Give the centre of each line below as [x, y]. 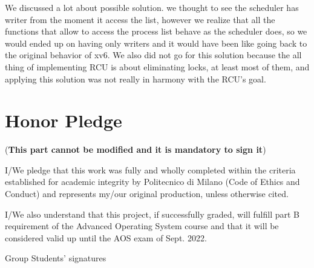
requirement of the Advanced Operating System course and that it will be [142, 226]
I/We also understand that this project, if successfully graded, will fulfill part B [152, 214]
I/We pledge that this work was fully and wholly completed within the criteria [150, 169]
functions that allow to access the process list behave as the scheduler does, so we [156, 31]
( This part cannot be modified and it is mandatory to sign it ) [136, 149]
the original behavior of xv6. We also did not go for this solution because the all [153, 55]
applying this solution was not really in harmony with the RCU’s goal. [136, 79]
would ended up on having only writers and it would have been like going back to [156, 43]
